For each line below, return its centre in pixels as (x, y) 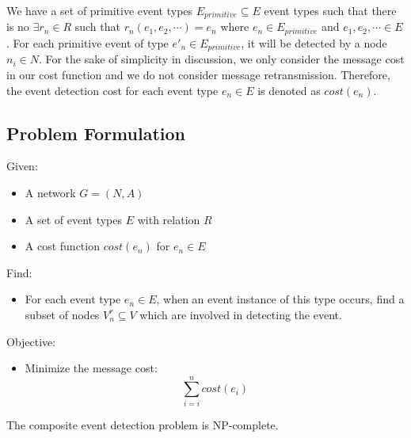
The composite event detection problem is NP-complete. (143, 424)
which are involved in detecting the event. (241, 314)
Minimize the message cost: (91, 368)
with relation (169, 219)
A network (50, 192)
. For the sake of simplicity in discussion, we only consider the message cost (221, 59)
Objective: (31, 341)
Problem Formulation (96, 133)
